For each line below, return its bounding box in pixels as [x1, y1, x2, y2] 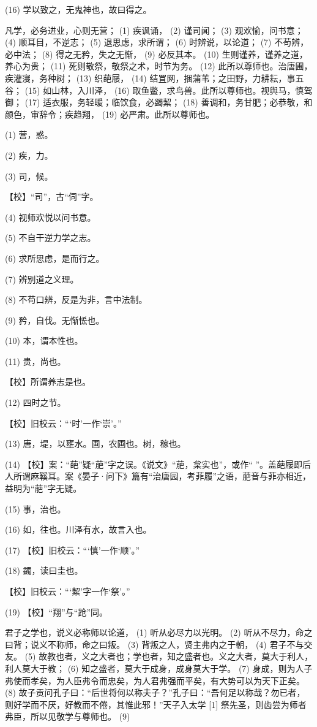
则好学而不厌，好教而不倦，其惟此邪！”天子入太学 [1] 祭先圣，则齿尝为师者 [5, 698, 307, 710]
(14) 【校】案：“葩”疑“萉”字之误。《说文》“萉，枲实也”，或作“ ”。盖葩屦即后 [5, 457, 311, 470]
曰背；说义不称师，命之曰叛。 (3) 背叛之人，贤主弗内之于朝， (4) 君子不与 [5, 638, 304, 650]
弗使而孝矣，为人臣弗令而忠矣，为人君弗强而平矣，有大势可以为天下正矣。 [5, 674, 305, 687]
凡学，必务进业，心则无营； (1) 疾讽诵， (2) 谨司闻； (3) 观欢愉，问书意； [5, 23, 304, 36]
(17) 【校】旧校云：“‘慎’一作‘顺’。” [5, 543, 140, 556]
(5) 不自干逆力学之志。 [5, 231, 96, 244]
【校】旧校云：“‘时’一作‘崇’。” [5, 416, 122, 429]
